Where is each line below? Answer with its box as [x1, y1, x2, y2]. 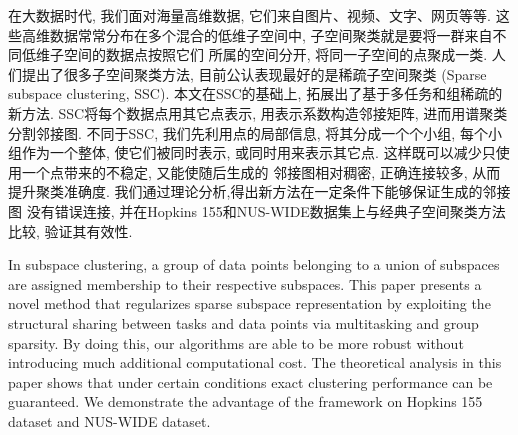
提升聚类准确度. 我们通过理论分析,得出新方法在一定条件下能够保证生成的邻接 [8, 181, 511, 202]
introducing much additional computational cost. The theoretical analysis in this [8, 352, 502, 373]
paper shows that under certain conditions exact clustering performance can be [8, 371, 493, 392]
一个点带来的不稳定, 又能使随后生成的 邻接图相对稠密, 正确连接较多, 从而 [21, 161, 501, 182]
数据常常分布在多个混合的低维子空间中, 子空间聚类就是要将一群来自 [49, 24, 493, 45]
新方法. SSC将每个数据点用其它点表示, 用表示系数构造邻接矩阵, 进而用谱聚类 [8, 102, 508, 123]
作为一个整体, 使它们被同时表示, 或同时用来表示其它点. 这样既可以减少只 [21, 142, 496, 163]
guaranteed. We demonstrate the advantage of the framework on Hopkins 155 [8, 391, 483, 412]
